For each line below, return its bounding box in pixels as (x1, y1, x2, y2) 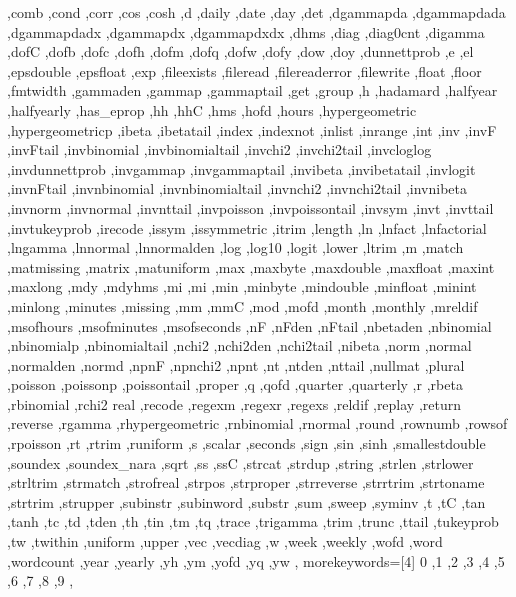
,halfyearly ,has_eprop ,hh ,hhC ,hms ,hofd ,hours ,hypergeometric (7, 99, 417, 120)
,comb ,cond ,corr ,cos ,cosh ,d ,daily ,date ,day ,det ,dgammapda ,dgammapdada (7, 2, 506, 22)
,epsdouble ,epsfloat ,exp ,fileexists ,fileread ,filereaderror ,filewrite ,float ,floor (7, 60, 482, 81)
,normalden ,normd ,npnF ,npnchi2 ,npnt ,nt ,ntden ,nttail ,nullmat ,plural (7, 354, 465, 375)
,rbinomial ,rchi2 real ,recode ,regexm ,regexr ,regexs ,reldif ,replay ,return (7, 393, 462, 414)
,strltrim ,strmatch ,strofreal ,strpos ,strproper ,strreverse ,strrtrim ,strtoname (7, 472, 485, 493)
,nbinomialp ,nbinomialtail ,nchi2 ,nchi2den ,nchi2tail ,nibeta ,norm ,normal (7, 335, 472, 356)
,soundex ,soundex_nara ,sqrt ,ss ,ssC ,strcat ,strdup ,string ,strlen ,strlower (7, 452, 474, 473)
